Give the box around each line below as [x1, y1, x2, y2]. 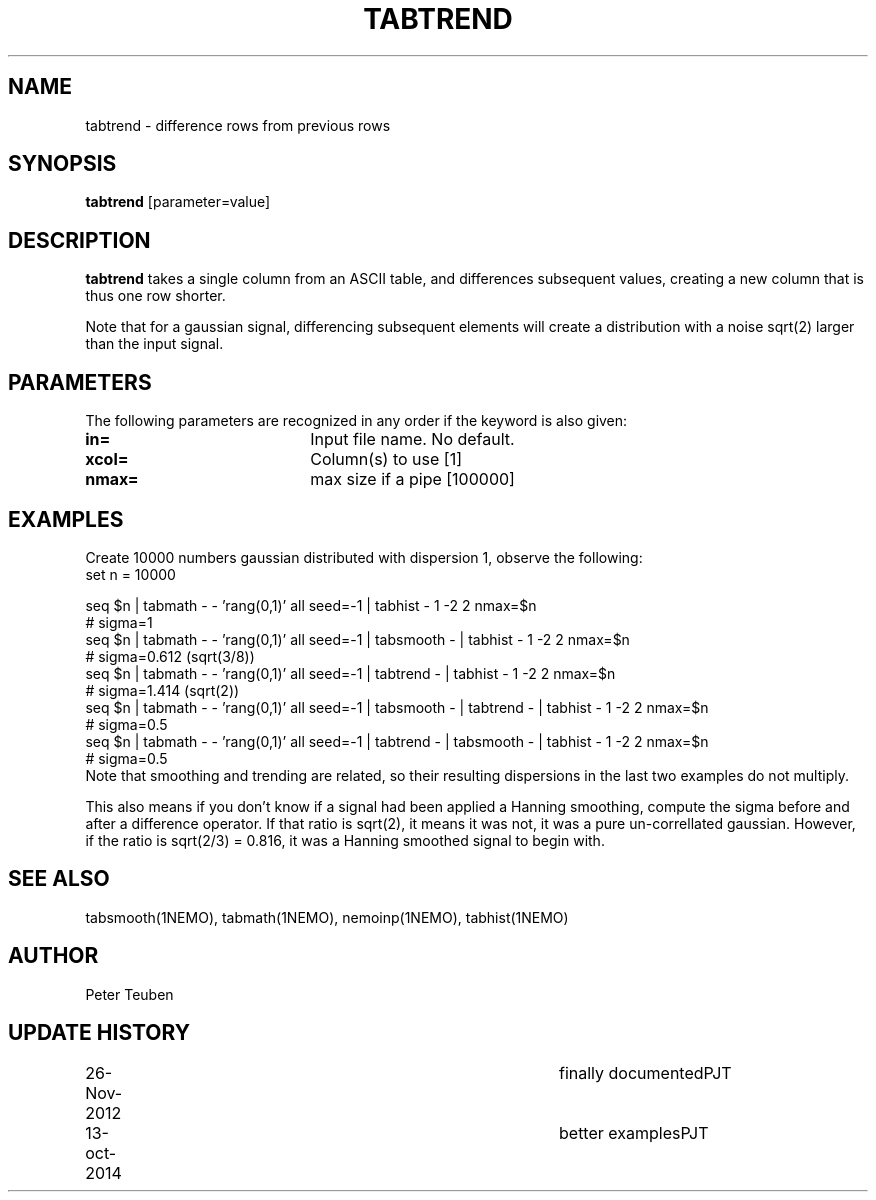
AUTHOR [8, 943, 99, 969]
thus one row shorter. [85, 287, 226, 305]
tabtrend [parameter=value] [85, 193, 271, 211]
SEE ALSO [8, 866, 110, 892]
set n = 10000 [85, 565, 176, 583]
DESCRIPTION [8, 227, 151, 253]
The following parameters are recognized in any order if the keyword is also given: [85, 412, 628, 430]
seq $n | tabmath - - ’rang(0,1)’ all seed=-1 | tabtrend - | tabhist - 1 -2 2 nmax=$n [85, 664, 616, 682]
